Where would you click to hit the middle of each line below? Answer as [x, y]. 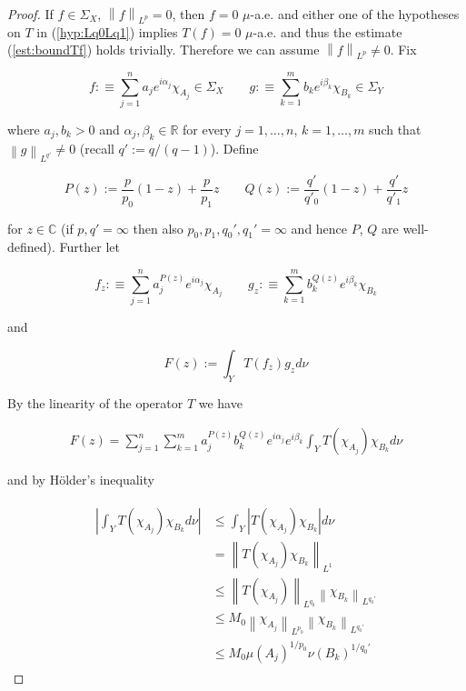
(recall [97, 148]
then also [158, 228]
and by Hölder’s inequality [81, 480]
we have [220, 402]
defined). [31, 247]
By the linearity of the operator [95, 402]
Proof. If [30, 14]
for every [207, 129]
